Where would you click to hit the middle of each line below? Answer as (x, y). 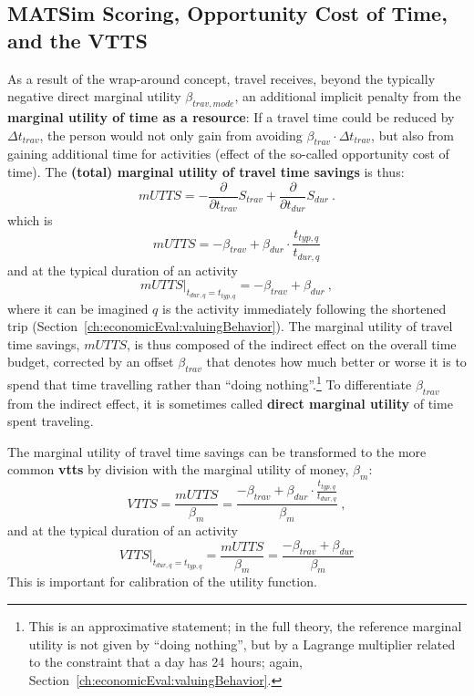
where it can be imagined (78, 308)
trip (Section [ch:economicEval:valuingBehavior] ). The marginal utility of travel (230, 326)
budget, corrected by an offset (91, 362)
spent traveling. (51, 421)
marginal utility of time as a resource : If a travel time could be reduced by (231, 116)
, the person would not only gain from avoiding (171, 135)
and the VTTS (77, 40)
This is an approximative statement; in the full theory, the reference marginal (245, 626)
